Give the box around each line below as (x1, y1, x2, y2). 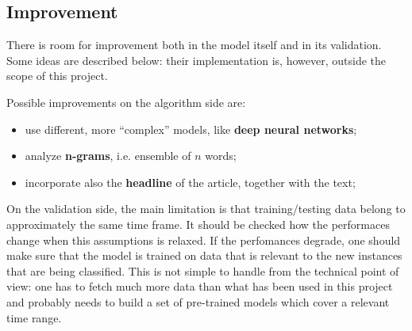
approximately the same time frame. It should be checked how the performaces (6, 215, 390, 232)
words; (205, 147, 237, 164)
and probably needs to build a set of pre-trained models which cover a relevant (6, 293, 390, 310)
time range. (6, 309, 62, 325)
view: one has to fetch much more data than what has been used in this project (6, 278, 393, 295)
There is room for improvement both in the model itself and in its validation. (6, 36, 382, 53)
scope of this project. (6, 67, 108, 84)
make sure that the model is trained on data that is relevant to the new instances (6, 247, 402, 264)
